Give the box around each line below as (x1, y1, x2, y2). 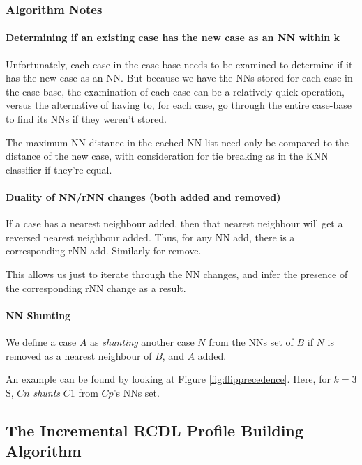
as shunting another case (89, 334, 195, 349)
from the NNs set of (209, 334, 294, 349)
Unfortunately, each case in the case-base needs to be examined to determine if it (6, 56, 353, 71)
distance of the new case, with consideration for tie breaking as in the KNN (6, 148, 329, 163)
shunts (33, 385, 61, 399)
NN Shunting (6, 307, 71, 322)
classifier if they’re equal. (6, 162, 112, 176)
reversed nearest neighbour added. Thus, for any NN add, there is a (6, 229, 295, 244)
